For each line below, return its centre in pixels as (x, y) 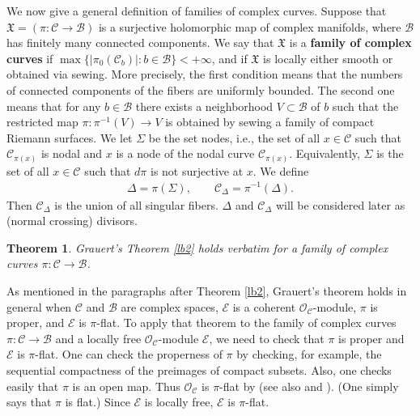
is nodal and (72, 153)
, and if (229, 58)
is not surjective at (197, 170)
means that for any (54, 106)
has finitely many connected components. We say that (140, 42)
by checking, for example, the (309, 354)
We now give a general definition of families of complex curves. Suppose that (197, 11)
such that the (365, 106)
